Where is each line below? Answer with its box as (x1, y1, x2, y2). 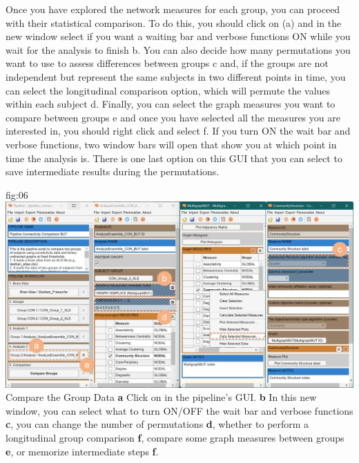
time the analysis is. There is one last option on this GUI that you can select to (6, 150, 342, 165)
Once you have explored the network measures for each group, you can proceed (6, 2, 340, 16)
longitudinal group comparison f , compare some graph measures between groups (6, 430, 345, 444)
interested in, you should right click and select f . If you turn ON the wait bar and (6, 124, 351, 138)
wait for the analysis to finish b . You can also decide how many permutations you (6, 42, 351, 57)
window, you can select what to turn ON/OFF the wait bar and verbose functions (6, 403, 353, 417)
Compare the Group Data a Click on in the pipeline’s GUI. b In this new (6, 390, 317, 404)
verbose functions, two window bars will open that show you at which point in (6, 137, 337, 151)
